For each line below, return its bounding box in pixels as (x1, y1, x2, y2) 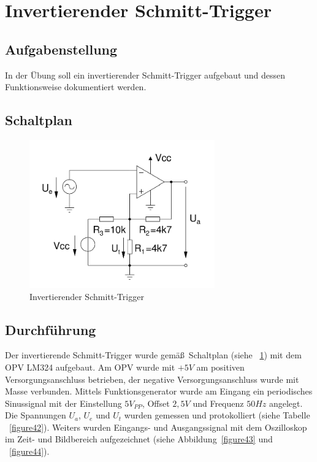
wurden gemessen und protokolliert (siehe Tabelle (124, 409, 310, 422)
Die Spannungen (5, 409, 66, 422)
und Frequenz (193, 396, 244, 409)
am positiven (196, 360, 245, 373)
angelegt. (269, 396, 303, 409)
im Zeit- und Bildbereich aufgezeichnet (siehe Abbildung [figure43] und (5, 433, 273, 445)
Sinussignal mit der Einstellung (5, 396, 122, 409)
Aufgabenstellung (5, 39, 118, 58)
